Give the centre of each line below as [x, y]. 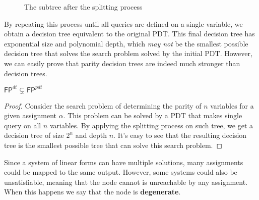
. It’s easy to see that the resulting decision [180, 135]
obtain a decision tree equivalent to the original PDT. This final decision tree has [129, 34]
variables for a [232, 105]
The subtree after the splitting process [83, 7]
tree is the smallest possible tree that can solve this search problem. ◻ [113, 145]
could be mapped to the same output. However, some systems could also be [121, 172]
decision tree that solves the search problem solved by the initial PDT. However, [128, 53]
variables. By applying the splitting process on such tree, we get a [151, 125]
